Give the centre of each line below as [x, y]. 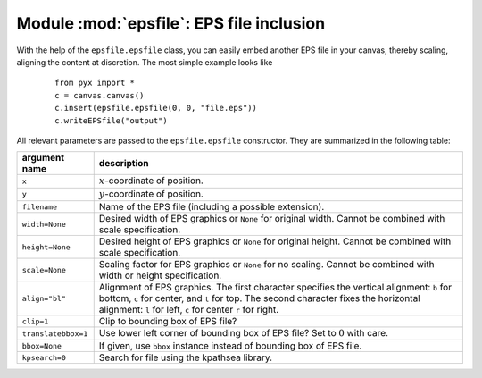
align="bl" [44, 298]
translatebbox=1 [55, 334]
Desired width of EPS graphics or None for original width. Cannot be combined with [272, 219]
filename [40, 207]
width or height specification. [160, 275]
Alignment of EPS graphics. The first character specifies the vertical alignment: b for [275, 288]
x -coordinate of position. [151, 181]
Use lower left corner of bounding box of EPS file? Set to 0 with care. [243, 333]
